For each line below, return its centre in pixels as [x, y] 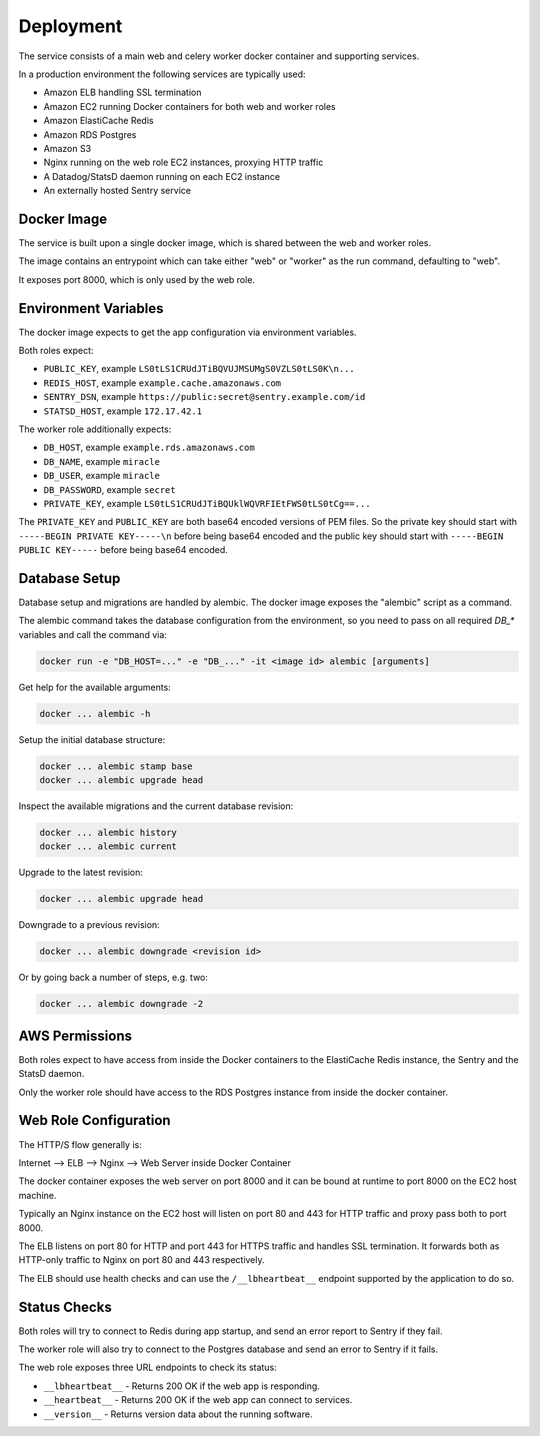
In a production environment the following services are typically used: [162, 74]
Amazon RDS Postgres [90, 134]
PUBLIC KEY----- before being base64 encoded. [123, 550]
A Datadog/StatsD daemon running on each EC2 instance [161, 176]
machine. [37, 1195]
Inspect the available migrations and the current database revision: [156, 806]
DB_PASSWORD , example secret [109, 489]
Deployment [70, 26]
